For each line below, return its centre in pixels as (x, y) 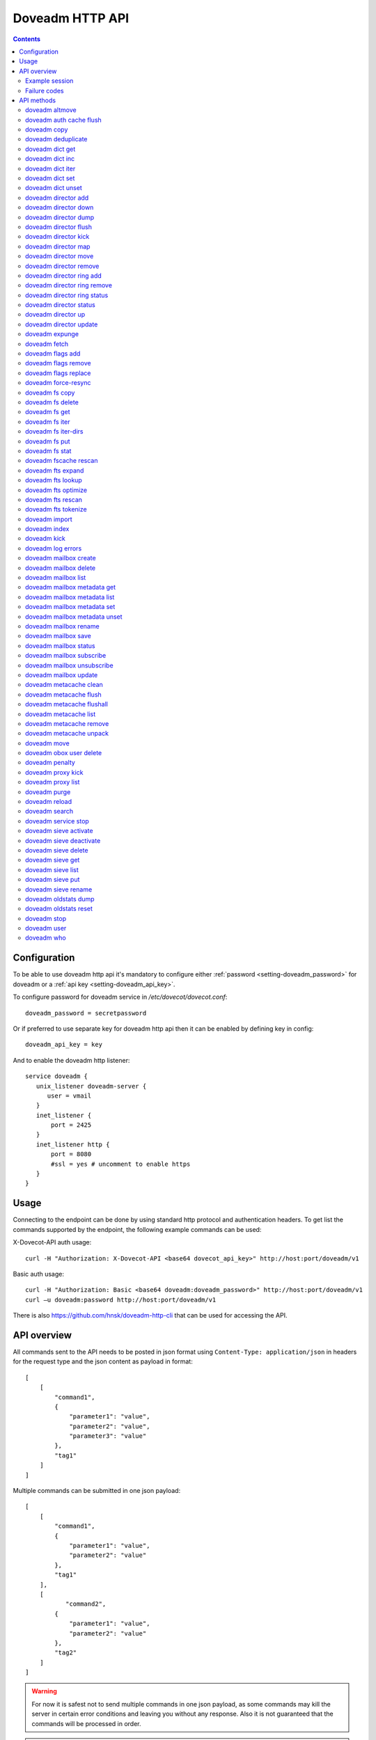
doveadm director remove (62, 266)
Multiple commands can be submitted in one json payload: (97, 1491)
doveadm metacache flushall (66, 704)
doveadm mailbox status (60, 646)
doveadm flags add (53, 354)
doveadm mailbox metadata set (70, 607)
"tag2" (66, 1653)
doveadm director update (62, 324)
